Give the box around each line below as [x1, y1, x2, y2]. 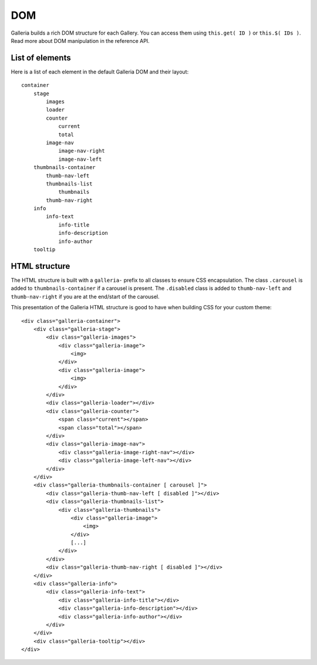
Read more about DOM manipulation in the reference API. [11, 37, 150, 44]
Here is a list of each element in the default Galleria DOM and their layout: [11, 68, 189, 75]
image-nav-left [58, 156, 102, 163]
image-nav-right [58, 147, 105, 154]
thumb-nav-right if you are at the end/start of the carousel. [11, 293, 160, 300]
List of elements [11, 53, 71, 63]
